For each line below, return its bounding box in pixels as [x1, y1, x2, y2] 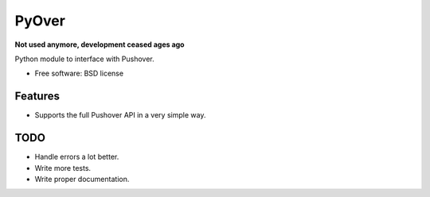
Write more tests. [34, 163, 92, 172]
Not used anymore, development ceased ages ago [14, 40, 185, 49]
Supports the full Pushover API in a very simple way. [34, 110, 206, 120]
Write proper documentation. [34, 174, 130, 183]
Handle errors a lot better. [34, 152, 119, 162]
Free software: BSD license [34, 68, 123, 79]
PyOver [14, 12, 65, 29]
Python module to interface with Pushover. [14, 54, 154, 64]
